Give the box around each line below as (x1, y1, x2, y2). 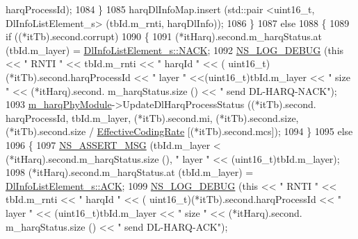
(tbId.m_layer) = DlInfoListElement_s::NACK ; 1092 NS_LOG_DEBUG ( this (6, 42, 344, 57)
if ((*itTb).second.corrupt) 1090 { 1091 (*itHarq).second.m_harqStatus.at (6, 29, 323, 44)
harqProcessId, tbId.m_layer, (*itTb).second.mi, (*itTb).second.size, (6, 110, 299, 125)
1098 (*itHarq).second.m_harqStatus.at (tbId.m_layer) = (6, 165, 254, 179)
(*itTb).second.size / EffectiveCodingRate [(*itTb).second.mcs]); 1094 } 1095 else (6, 124, 353, 139)
